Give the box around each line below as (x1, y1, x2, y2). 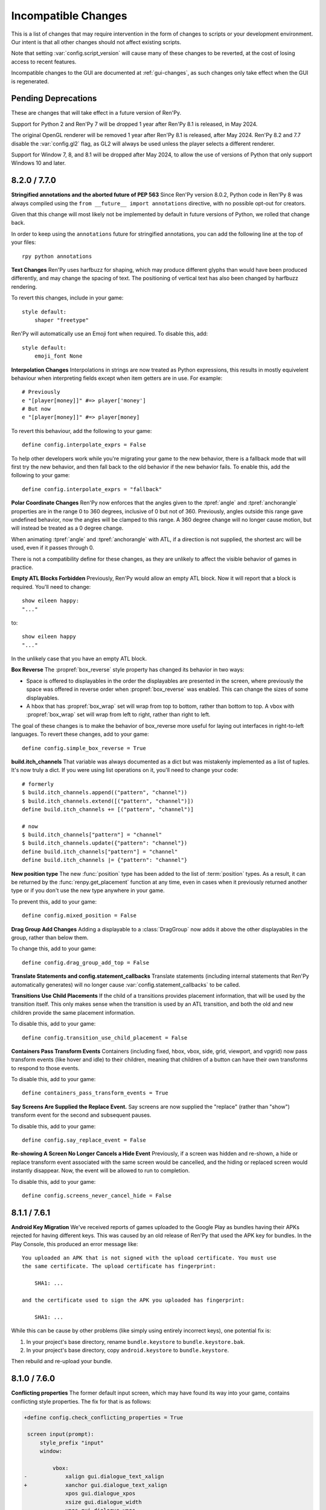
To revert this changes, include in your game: (11, 294, 124, 301)
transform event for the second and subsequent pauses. (11, 1111, 152, 1119)
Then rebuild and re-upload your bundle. (11, 1358, 113, 1365)
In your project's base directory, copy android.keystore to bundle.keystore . (26, 1346, 229, 1354)
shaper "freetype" (34, 316, 89, 323)
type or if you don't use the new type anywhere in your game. (11, 887, 165, 894)
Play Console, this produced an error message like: (11, 1240, 138, 1247)
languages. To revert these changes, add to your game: (11, 731, 149, 738)
